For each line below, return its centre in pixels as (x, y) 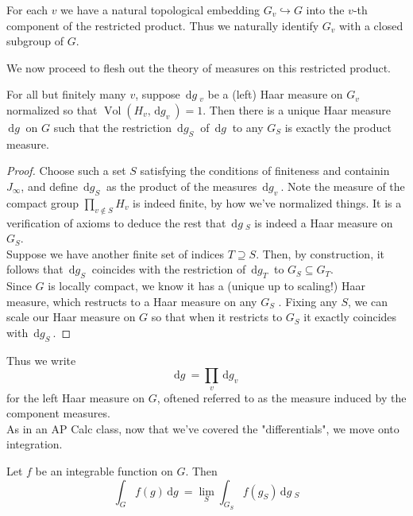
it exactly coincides (350, 317)
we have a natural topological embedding (160, 10)
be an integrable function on (104, 471)
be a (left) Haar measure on (275, 94)
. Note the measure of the (343, 186)
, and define (49, 186)
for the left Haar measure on (76, 397)
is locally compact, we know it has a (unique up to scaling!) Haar (206, 286)
